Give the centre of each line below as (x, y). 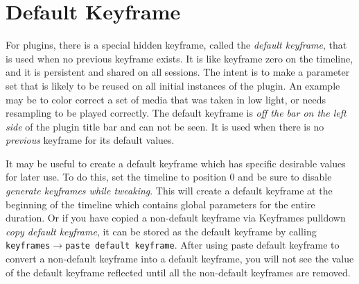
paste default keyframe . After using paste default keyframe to (202, 245)
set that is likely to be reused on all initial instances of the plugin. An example (173, 85)
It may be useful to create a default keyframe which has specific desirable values (176, 163)
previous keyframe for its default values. (90, 140)
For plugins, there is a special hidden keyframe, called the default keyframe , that (176, 45)
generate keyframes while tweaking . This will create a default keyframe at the (169, 191)
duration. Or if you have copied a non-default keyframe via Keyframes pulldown (176, 218)
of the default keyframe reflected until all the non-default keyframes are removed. (178, 272)
